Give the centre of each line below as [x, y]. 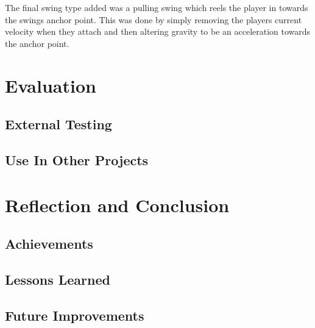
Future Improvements [75, 315]
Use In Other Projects [77, 159]
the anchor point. [37, 43]
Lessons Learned [58, 279]
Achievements [49, 244]
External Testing [58, 124]
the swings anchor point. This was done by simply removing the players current [154, 19]
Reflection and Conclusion [117, 205]
